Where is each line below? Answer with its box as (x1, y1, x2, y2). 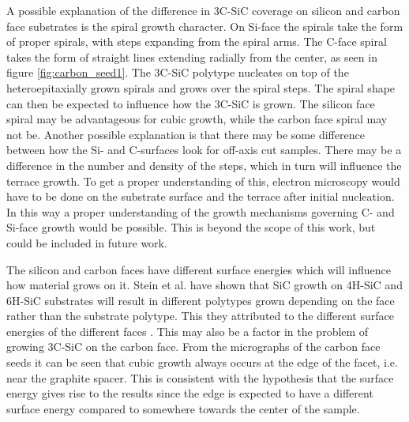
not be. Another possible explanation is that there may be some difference (6, 126, 365, 142)
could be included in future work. (6, 234, 167, 251)
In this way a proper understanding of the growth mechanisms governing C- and (6, 203, 395, 220)
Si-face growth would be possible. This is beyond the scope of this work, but (6, 219, 376, 235)
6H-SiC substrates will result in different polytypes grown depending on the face (6, 292, 395, 308)
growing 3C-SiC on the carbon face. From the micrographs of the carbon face (6, 338, 381, 355)
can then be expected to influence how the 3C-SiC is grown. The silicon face (6, 95, 375, 111)
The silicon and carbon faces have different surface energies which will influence (6, 261, 391, 277)
